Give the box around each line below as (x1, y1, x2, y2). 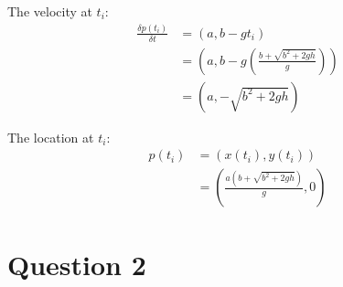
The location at (7, 127, 94, 146)
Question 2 (7, 245, 146, 282)
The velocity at (7, 2, 92, 20)
